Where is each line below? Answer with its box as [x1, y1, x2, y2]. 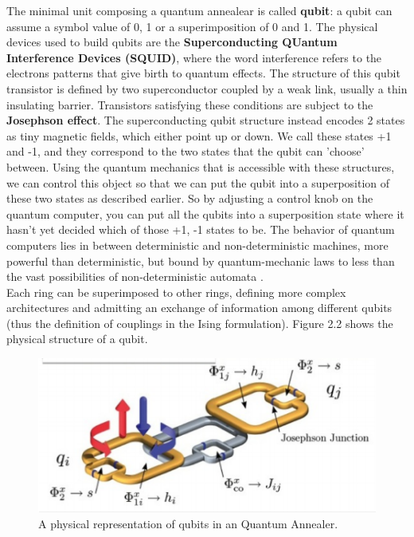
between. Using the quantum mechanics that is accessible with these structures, [6, 158, 395, 175]
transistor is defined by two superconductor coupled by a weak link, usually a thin [6, 80, 408, 97]
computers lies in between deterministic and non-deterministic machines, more [6, 236, 389, 253]
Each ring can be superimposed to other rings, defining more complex [6, 283, 346, 300]
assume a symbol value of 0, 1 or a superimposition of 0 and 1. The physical [6, 18, 378, 34]
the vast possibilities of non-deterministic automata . [6, 268, 264, 285]
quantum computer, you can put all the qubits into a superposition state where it [6, 205, 404, 222]
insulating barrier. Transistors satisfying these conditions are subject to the [6, 96, 373, 113]
